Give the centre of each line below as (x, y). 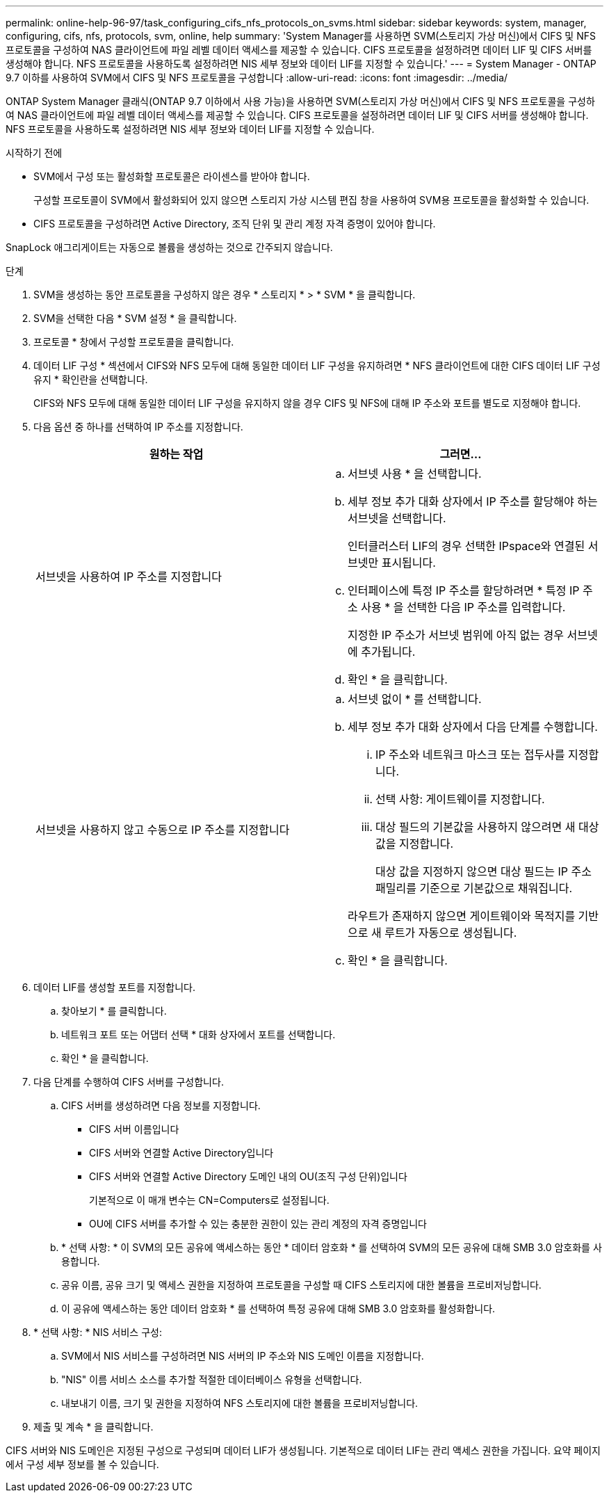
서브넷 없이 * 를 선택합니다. (415, 699)
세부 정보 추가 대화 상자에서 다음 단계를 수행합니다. (473, 727)
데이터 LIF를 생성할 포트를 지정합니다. (114, 987)
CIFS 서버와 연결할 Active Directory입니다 (181, 1153)
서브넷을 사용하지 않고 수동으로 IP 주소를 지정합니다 (163, 830)
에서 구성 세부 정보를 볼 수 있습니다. (82, 1464)
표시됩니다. (408, 563)
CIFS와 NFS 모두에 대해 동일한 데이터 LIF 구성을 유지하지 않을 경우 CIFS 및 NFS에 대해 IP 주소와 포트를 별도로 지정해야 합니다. (307, 403)
